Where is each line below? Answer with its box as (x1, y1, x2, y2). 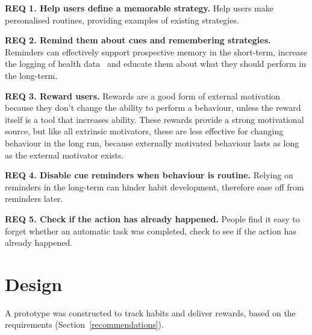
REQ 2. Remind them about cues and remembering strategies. (5, 34, 271, 46)
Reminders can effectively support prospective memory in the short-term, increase (5, 45, 308, 58)
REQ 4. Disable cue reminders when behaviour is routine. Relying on (5, 169, 293, 181)
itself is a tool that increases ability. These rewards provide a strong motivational (5, 113, 304, 125)
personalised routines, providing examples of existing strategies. (5, 13, 239, 26)
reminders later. (5, 192, 63, 205)
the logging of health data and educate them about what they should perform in (5, 57, 306, 70)
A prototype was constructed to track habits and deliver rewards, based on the (5, 306, 296, 319)
